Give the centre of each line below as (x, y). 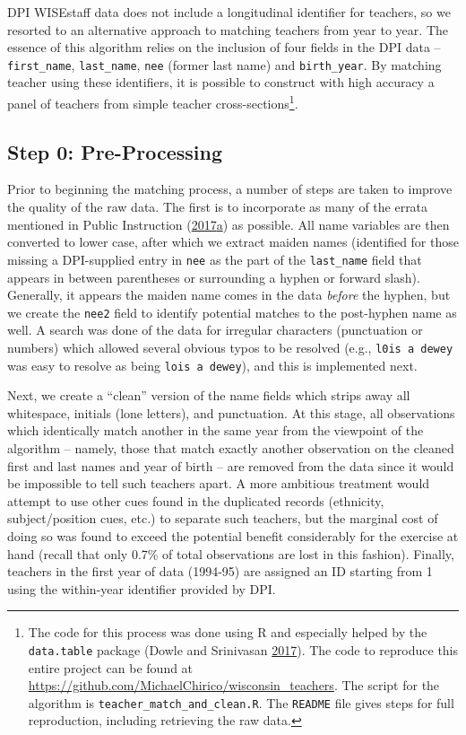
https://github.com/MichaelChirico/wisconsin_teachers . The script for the (234, 685)
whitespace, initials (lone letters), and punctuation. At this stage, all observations (231, 412)
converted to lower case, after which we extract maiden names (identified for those (233, 242)
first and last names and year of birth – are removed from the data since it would (231, 465)
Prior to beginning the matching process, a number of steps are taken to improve (230, 189)
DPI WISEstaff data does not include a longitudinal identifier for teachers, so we (229, 12)
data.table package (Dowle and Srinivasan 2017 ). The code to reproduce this (243, 649)
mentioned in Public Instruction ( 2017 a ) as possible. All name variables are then (229, 224)
